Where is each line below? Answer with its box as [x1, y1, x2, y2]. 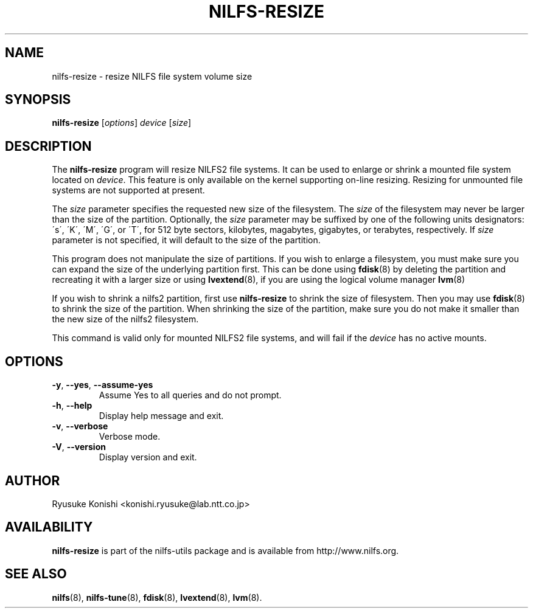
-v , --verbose [52, 421, 108, 432]
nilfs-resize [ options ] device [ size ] [52, 117, 192, 128]
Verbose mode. [99, 431, 161, 442]
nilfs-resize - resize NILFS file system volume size [52, 71, 253, 81]
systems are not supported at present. [52, 185, 205, 196]
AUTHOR [5, 473, 60, 488]
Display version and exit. [99, 452, 197, 463]
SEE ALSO [5, 566, 67, 582]
